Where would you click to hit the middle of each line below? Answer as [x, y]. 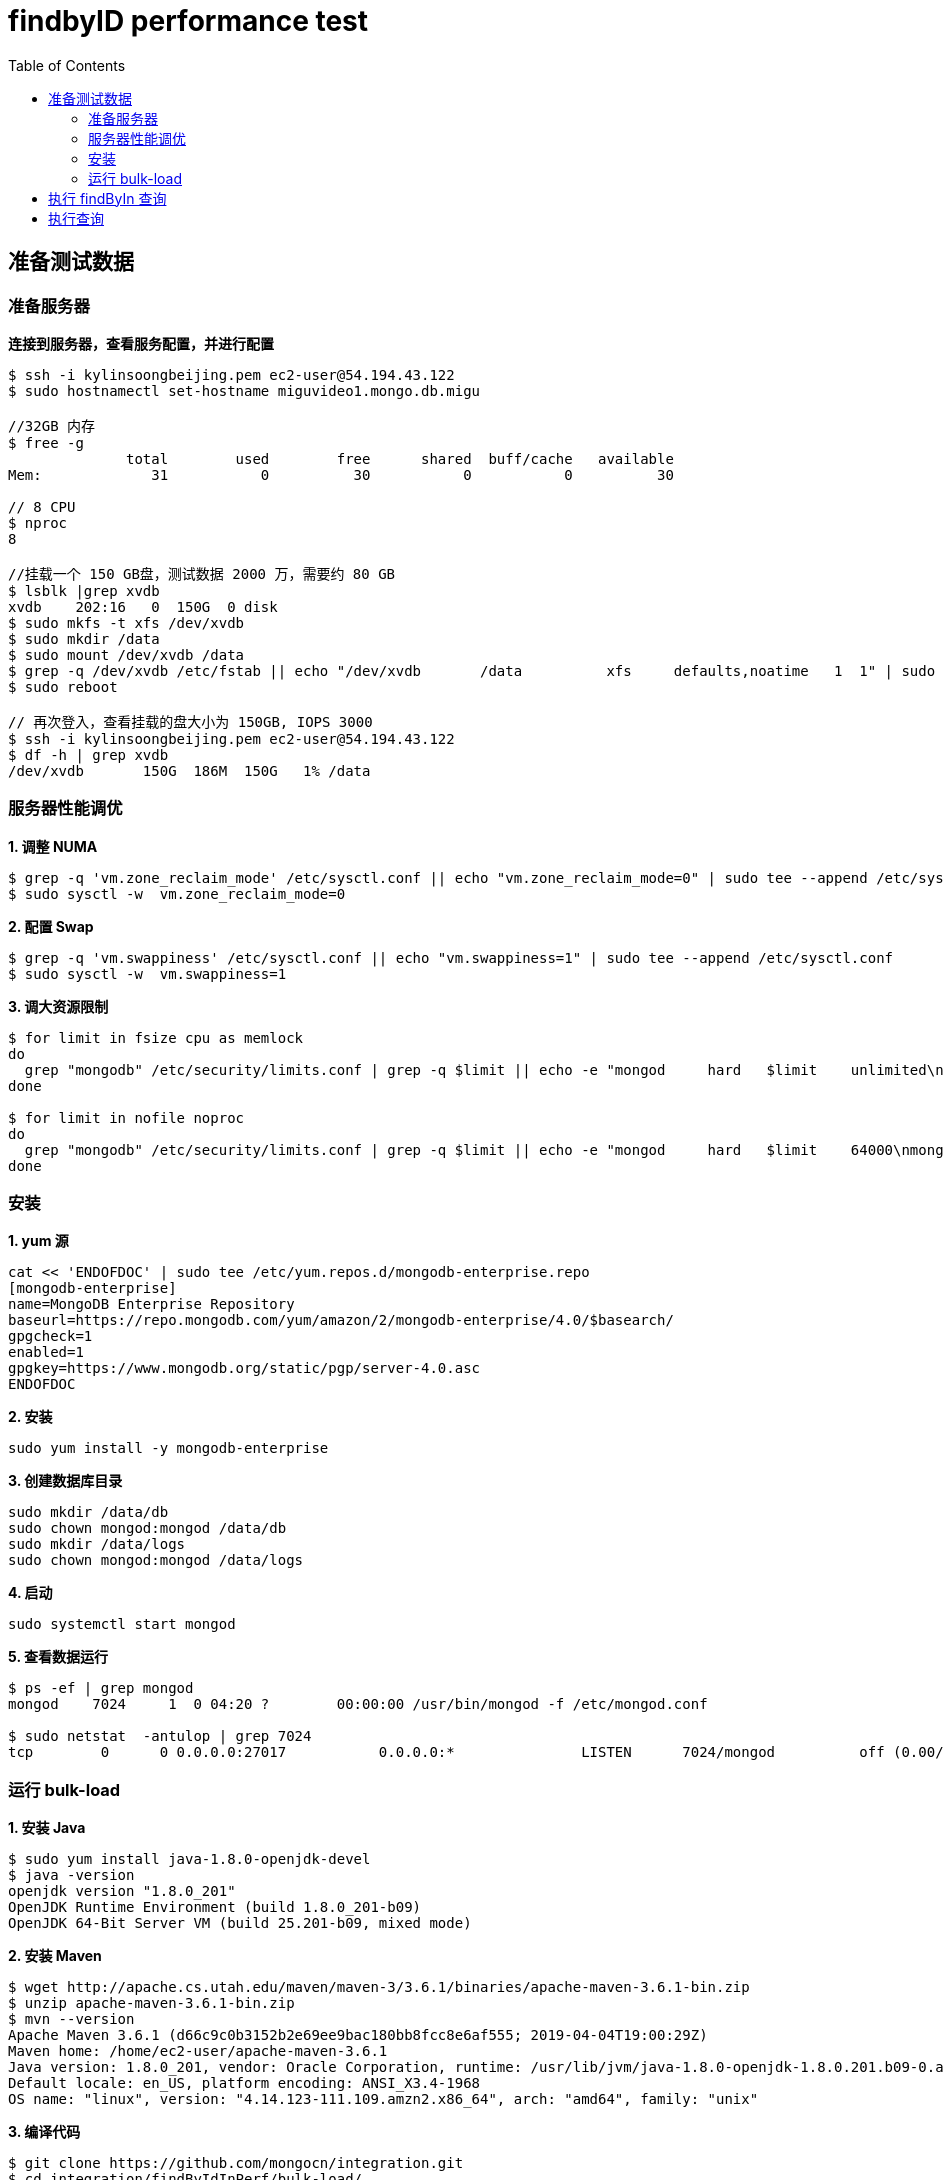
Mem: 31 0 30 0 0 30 [341, 474]
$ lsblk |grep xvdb [84, 590]
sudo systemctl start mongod [122, 1624]
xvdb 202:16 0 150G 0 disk [143, 606]
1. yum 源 [38, 1241]
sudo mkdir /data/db [88, 1512]
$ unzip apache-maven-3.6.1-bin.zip [151, 2003]
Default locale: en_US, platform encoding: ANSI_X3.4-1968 [244, 2083]
